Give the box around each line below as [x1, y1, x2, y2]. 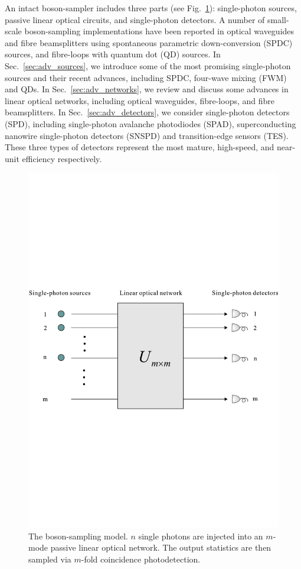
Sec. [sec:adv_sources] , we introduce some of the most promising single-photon [5, 59, 291, 72]
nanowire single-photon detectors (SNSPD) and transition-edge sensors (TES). [5, 129, 289, 141]
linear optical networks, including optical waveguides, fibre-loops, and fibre [5, 94, 274, 106]
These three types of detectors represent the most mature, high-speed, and [5, 141, 274, 153]
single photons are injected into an [138, 529, 263, 542]
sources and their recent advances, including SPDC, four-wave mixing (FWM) [5, 71, 287, 83]
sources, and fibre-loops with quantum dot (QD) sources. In [5, 48, 221, 60]
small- [267, 13, 289, 25]
